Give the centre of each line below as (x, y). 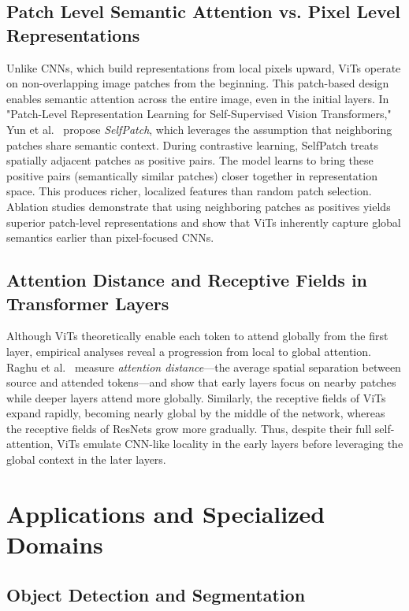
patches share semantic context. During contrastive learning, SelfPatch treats (192, 144)
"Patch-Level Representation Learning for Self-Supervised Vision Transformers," (199, 114)
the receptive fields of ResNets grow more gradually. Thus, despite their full (189, 428)
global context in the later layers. (86, 459)
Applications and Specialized (166, 513)
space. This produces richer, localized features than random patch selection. (189, 191)
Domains (55, 544)
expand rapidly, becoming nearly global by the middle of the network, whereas (196, 413)
